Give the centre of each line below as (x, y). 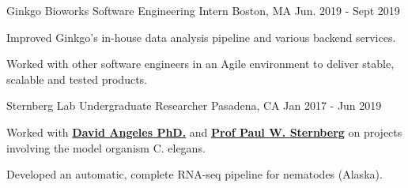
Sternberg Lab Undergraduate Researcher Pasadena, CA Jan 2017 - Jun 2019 (194, 105)
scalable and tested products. (77, 79)
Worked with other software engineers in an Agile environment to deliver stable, (200, 64)
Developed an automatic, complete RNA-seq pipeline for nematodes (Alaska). (195, 174)
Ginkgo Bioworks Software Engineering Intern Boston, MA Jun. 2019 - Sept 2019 (203, 10)
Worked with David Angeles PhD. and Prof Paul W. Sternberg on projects (204, 132)
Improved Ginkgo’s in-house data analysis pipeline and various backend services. (201, 37)
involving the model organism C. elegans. (106, 147)
